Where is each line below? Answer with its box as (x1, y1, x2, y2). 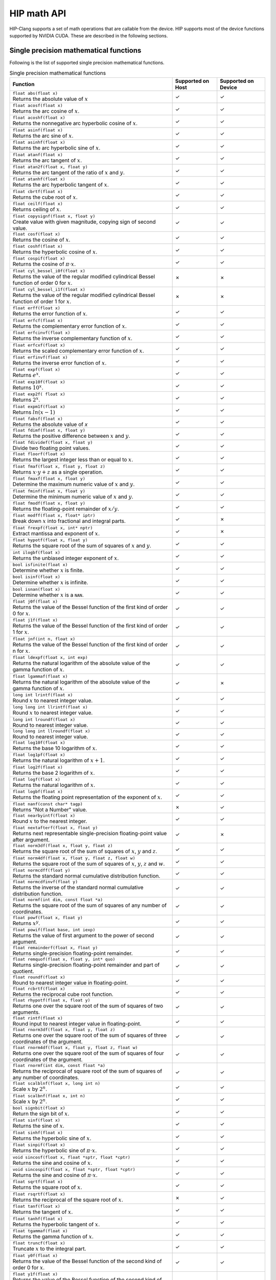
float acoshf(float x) (12, 115, 66, 120)
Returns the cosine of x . (12, 236, 71, 243)
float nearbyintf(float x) (12, 813, 76, 818)
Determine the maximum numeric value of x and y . (12, 481, 135, 488)
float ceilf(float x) (12, 201, 63, 207)
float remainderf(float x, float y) (12, 945, 98, 951)
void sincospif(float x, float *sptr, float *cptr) (12, 1167, 135, 1172)
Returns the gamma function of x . (12, 1233, 94, 1240)
